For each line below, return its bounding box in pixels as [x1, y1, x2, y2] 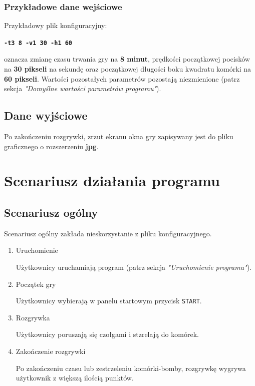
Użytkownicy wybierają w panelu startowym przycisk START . [16, 295, 202, 306]
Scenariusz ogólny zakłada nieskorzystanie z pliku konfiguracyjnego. [4, 228, 212, 238]
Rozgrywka [16, 312, 50, 322]
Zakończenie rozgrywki [16, 346, 86, 356]
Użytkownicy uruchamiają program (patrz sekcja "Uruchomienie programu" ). [16, 262, 252, 272]
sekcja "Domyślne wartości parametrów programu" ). [4, 83, 161, 94]
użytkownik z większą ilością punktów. [16, 372, 134, 383]
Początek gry [16, 278, 56, 289]
